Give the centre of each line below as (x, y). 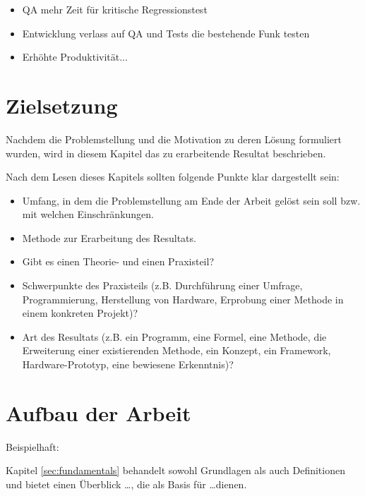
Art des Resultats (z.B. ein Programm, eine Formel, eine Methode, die (174, 336)
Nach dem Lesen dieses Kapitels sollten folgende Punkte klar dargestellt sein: (173, 177)
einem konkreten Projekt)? (80, 313)
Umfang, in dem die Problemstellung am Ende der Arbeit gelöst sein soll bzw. (191, 200)
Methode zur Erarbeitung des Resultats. (109, 237)
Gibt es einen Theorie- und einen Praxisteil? (118, 261)
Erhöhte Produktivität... (75, 57)
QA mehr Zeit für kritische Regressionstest (115, 9)
